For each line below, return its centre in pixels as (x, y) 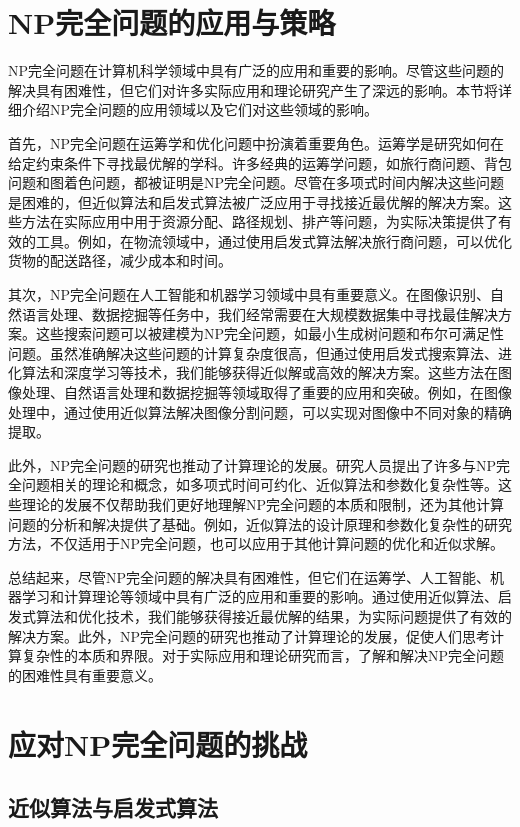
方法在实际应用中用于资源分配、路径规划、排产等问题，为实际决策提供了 (259, 221)
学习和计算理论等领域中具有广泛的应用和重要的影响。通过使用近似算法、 (259, 596)
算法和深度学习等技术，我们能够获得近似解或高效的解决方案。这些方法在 (259, 372)
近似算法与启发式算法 (113, 807)
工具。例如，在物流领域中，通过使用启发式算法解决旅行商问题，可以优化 (273, 240)
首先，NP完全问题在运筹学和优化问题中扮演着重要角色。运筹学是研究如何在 (256, 142)
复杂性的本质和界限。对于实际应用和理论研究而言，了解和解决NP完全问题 (263, 655)
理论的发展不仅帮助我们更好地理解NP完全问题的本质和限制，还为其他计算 (263, 504)
